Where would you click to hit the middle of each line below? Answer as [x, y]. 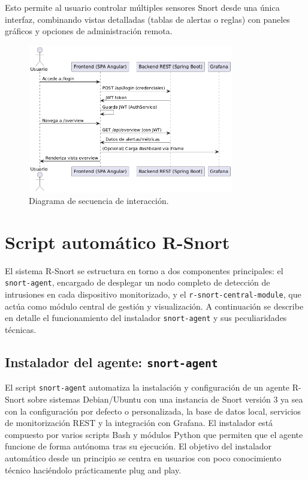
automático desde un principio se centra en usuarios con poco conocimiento [143, 457]
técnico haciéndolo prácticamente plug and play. [93, 469]
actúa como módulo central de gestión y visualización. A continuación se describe [154, 306]
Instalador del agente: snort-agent [111, 361]
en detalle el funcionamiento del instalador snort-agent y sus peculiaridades [146, 318]
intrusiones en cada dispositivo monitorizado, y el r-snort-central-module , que [153, 294]
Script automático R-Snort [117, 241]
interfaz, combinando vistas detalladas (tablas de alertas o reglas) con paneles [147, 19]
